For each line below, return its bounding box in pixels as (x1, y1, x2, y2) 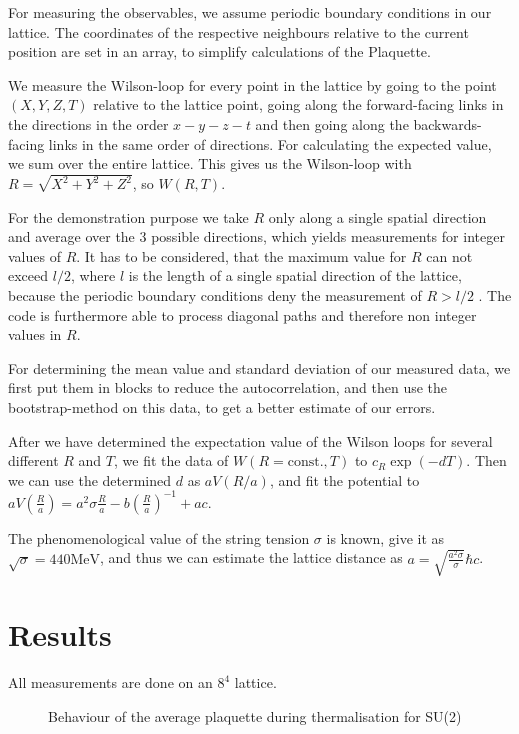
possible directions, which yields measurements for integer (151, 226, 505, 247)
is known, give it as (326, 527, 445, 548)
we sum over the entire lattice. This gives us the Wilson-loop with (8, 153, 412, 174)
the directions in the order (8, 113, 169, 134)
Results (8, 614, 112, 655)
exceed (8, 265, 49, 286)
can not (426, 245, 473, 266)
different (8, 450, 59, 471)
